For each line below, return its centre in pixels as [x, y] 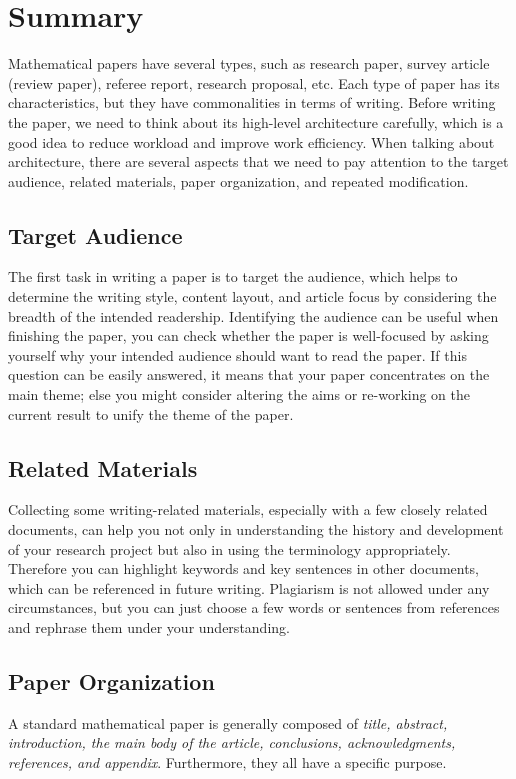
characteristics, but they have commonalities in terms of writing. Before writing [252, 102]
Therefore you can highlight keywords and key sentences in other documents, [244, 568]
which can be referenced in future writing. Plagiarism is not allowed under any [249, 587]
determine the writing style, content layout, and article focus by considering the [252, 296]
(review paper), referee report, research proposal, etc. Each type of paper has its [254, 82]
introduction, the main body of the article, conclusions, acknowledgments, [232, 742]
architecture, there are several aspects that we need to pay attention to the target [258, 161]
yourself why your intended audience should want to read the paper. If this [237, 354]
